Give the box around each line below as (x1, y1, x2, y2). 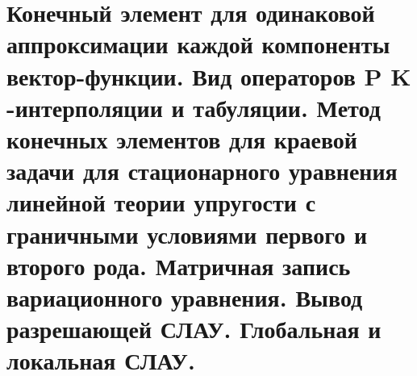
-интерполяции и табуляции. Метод (6, 90, 381, 123)
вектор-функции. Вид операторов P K (6, 59, 411, 92)
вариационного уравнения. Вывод (6, 280, 363, 313)
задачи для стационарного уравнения (6, 154, 398, 187)
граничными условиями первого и (6, 217, 368, 250)
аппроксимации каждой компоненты (6, 27, 390, 61)
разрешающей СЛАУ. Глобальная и (6, 312, 382, 345)
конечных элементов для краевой (6, 122, 357, 155)
